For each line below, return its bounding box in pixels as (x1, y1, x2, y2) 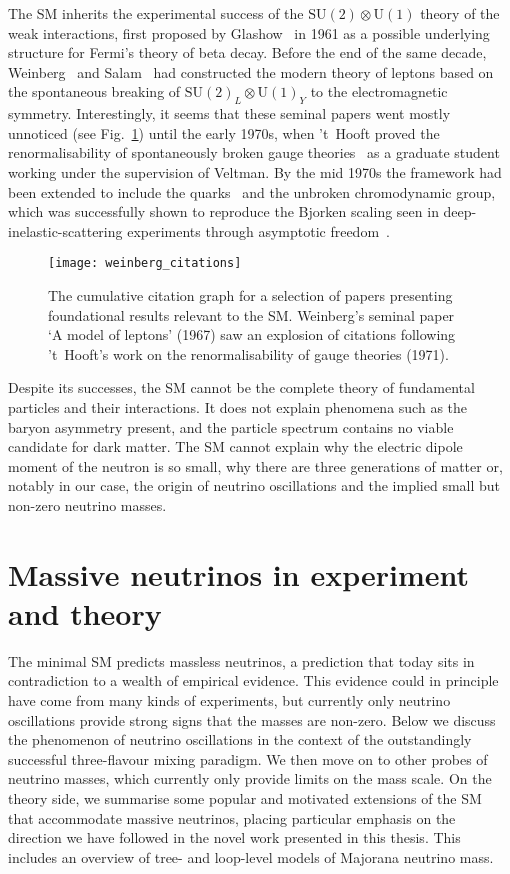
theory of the (420, 3, 500, 23)
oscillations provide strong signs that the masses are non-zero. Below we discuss (8, 709, 496, 730)
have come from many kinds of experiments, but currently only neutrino (8, 690, 451, 711)
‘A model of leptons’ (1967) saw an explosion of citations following (48, 324, 456, 345)
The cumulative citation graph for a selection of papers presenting (48, 284, 453, 305)
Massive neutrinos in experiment (8, 553, 469, 594)
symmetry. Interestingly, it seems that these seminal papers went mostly (8, 103, 451, 124)
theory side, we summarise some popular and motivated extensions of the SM (8, 787, 482, 808)
